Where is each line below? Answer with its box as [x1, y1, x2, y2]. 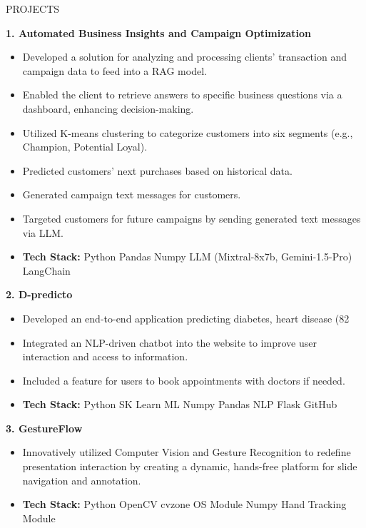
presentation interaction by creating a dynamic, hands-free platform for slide [22, 459, 357, 474]
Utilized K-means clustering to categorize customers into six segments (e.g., [22, 125, 353, 140]
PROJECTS [6, 1, 60, 16]
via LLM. [22, 225, 63, 240]
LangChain [22, 263, 71, 278]
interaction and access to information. [22, 349, 188, 364]
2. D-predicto [6, 287, 73, 302]
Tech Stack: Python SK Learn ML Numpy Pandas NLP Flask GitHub [22, 397, 337, 412]
